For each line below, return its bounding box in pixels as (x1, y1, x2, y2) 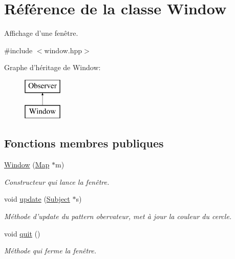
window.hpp (44, 45, 82, 55)
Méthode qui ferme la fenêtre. (4, 245, 97, 256)
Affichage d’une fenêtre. (4, 28, 78, 38)
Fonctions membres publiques (4, 135, 164, 151)
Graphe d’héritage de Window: (4, 62, 101, 73)
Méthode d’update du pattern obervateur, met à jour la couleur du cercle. (4, 211, 232, 222)
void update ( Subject (4, 193, 70, 204)
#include (4, 45, 33, 55)
